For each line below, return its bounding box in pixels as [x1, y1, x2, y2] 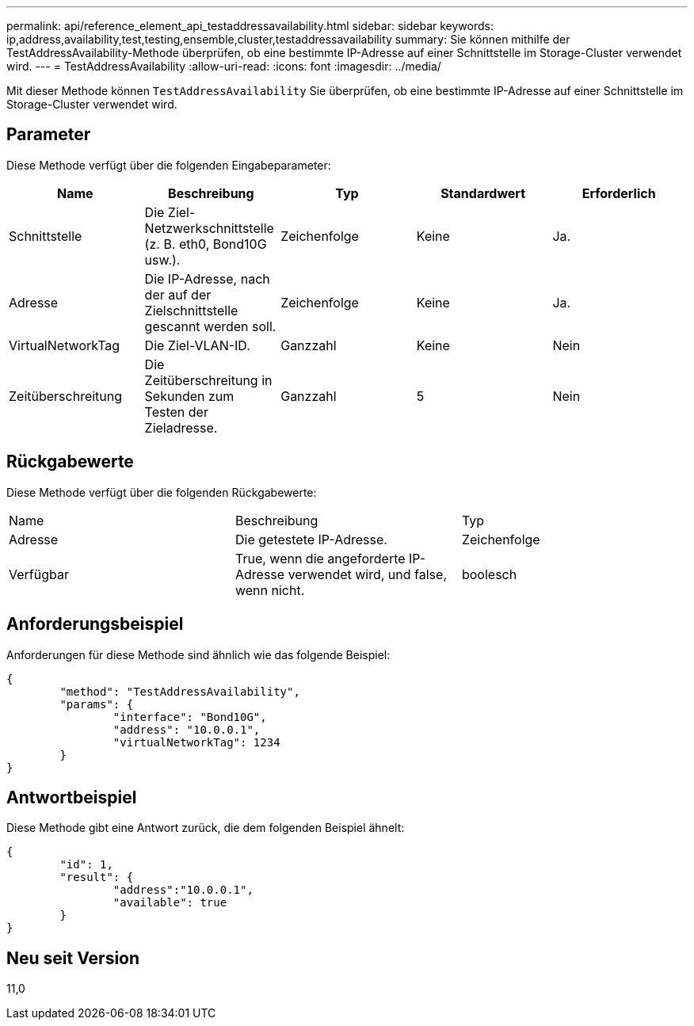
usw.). [144, 251, 181, 268]
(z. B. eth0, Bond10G [144, 235, 267, 252]
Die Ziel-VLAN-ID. [144, 337, 250, 353]
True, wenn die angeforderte [235, 550, 406, 566]
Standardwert [440, 185, 525, 201]
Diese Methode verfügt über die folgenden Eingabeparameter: [6, 158, 331, 172]
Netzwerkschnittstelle [144, 219, 274, 236]
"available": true [112, 896, 227, 910]
